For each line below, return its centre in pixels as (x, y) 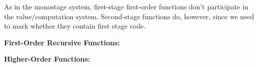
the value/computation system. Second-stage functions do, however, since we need (129, 16)
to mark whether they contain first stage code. (75, 26)
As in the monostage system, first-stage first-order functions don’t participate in (126, 6)
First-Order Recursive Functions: (62, 42)
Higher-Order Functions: (47, 59)
